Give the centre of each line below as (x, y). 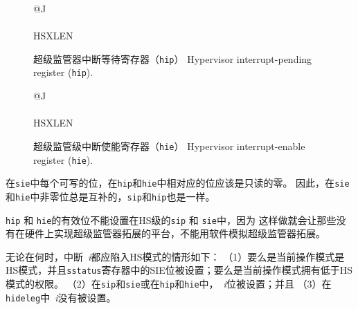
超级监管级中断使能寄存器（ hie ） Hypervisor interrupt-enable (169, 146)
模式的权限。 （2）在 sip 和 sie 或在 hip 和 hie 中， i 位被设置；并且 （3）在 (169, 283)
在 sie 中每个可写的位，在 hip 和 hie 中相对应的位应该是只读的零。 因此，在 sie (178, 183)
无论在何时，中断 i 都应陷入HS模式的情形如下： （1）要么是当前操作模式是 (175, 256)
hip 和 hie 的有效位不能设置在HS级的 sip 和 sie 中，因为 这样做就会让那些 (171, 219)
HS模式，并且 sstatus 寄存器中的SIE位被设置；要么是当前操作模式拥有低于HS (179, 270)
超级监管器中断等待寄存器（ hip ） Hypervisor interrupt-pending (173, 58)
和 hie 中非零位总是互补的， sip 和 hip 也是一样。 (110, 196)
